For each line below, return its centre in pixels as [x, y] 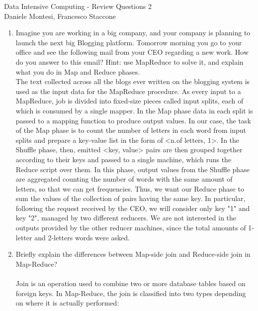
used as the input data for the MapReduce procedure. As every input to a [128, 91]
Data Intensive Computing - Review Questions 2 [78, 6]
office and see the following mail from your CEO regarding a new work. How [132, 52]
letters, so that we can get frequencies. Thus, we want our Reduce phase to [130, 188]
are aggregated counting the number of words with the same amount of [124, 179]
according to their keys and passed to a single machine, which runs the [124, 159]
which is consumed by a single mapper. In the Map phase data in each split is [134, 110]
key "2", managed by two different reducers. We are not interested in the [126, 218]
